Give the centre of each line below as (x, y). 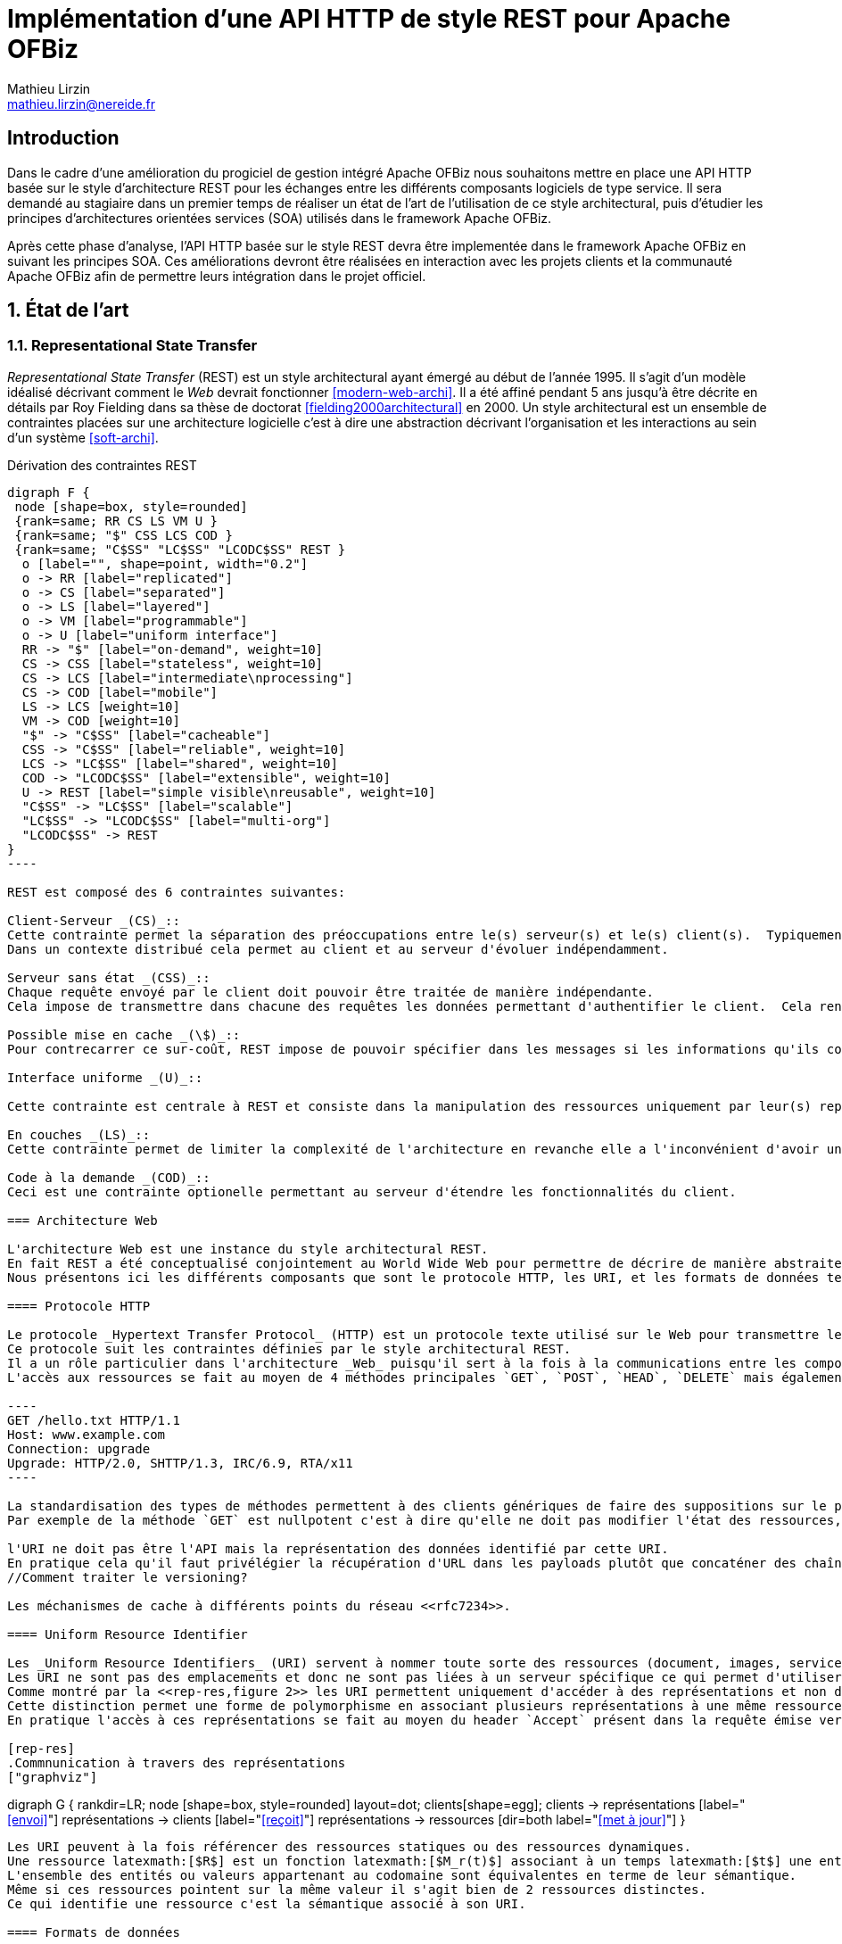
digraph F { (49, 492)
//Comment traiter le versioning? (128, 1577)
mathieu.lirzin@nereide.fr (82, 103)
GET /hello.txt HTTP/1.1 (94, 1420)
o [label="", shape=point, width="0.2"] (165, 563)
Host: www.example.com (87, 1434)
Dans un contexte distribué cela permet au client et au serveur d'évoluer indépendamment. (338, 949)
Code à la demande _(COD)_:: (109, 1177)
